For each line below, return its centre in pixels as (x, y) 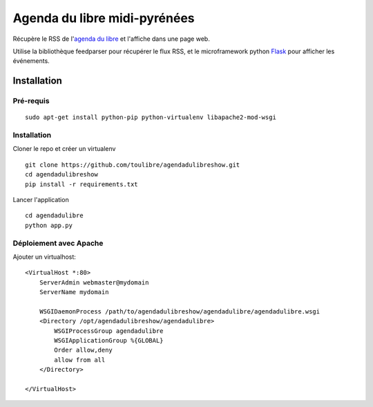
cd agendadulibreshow (61, 174)
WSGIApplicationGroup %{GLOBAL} (109, 341)
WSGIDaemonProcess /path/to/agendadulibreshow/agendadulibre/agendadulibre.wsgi (180, 311)
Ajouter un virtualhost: (44, 257)
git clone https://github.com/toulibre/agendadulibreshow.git (133, 165)
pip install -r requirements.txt (82, 184)
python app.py (49, 225)
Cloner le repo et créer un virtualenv (64, 149)
